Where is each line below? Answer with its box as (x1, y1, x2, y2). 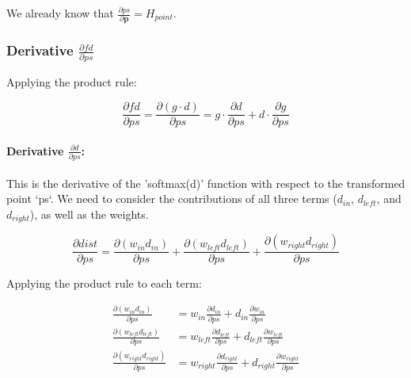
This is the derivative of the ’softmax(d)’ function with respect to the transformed (6, 174, 405, 191)
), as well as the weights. (29, 205, 149, 222)
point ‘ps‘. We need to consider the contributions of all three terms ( (6, 190, 337, 207)
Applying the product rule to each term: (6, 275, 202, 292)
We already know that (6, 5, 114, 21)
